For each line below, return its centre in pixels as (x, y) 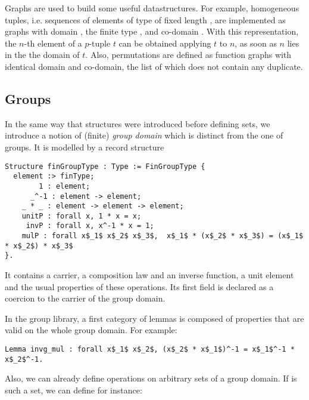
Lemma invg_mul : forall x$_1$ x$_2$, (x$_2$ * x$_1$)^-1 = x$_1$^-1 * (150, 350)
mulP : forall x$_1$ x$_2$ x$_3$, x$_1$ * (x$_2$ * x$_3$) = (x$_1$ (163, 236)
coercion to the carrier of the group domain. (85, 298)
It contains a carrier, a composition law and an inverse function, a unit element (149, 275)
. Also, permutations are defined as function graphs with (188, 55)
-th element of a (53, 43)
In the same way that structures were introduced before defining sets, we (138, 123)
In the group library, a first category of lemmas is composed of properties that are (154, 318)
